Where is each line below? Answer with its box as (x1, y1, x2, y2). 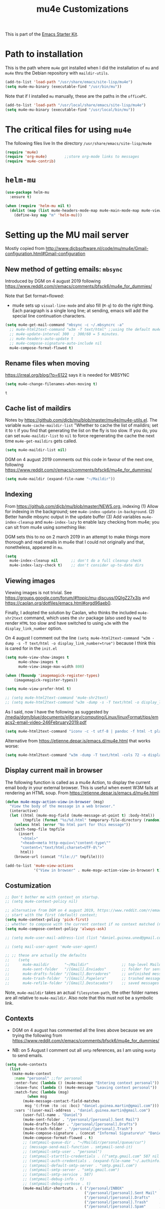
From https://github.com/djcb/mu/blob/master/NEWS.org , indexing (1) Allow (5, 503, 159, 509)
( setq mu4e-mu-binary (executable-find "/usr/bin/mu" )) (5, 84, 122, 89)
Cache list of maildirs (5, 404, 71, 412)
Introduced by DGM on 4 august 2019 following (5, 278, 101, 284)
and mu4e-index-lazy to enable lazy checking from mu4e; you (35, 519, 160, 525)
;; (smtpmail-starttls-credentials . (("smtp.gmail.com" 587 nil (23, 1154, 160, 1159)
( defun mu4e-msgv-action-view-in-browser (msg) (5, 799, 105, 804)
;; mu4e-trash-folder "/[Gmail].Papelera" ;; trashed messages (5, 976, 164, 981)
